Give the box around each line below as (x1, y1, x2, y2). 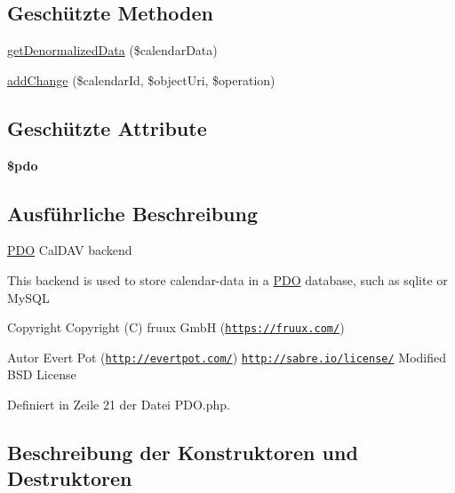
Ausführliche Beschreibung (7, 199, 258, 227)
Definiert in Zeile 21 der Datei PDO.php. (7, 395, 230, 414)
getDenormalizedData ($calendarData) (7, 41, 218, 60)
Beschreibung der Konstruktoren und (7, 439, 358, 466)
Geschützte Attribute (7, 114, 207, 141)
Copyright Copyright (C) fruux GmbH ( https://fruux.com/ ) (7, 318, 345, 337)
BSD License (7, 365, 76, 384)
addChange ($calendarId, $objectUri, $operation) (7, 70, 275, 89)
